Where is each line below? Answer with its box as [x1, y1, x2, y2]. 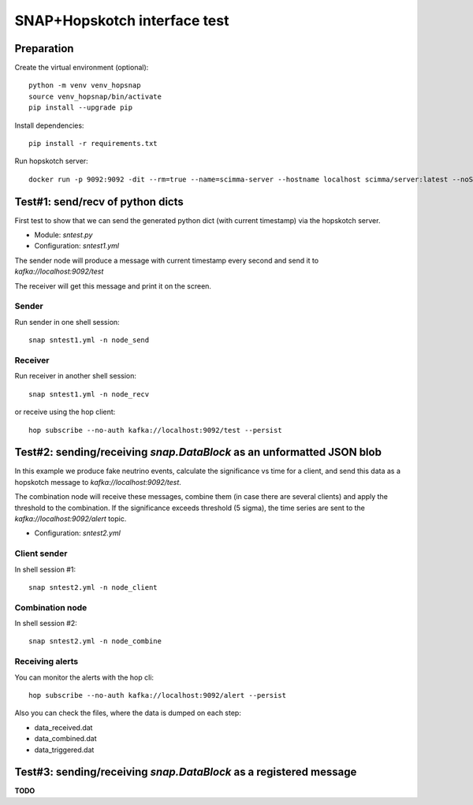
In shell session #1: [14, 565, 76, 574]
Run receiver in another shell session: [14, 371, 137, 381]
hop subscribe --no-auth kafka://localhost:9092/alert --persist [28, 691, 287, 699]
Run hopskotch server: [14, 156, 88, 166]
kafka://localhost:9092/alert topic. [14, 513, 127, 524]
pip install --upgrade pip [28, 103, 133, 112]
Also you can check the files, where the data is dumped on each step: [14, 708, 242, 717]
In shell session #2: [14, 619, 78, 628]
